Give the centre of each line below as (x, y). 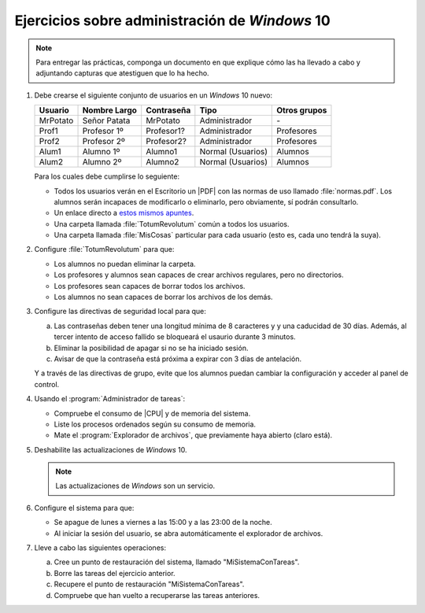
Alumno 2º (102, 162)
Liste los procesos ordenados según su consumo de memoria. (155, 424)
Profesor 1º (103, 131)
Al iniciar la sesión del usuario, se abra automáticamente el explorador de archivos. (188, 533)
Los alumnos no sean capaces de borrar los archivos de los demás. (163, 297)
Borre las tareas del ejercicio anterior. (115, 573)
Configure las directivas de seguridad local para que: (120, 312)
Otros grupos (302, 110)
